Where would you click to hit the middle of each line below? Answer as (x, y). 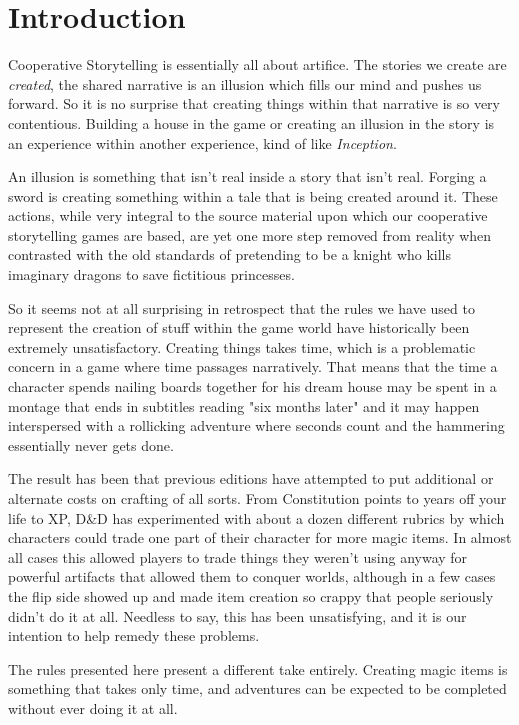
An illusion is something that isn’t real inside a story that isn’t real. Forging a (247, 176)
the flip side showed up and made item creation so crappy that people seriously (251, 595)
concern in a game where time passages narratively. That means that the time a (253, 366)
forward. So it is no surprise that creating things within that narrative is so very (254, 103)
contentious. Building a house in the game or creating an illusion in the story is (251, 122)
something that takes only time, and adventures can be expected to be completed (257, 688)
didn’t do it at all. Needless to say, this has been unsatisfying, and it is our (237, 615)
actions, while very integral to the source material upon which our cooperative (248, 215)
